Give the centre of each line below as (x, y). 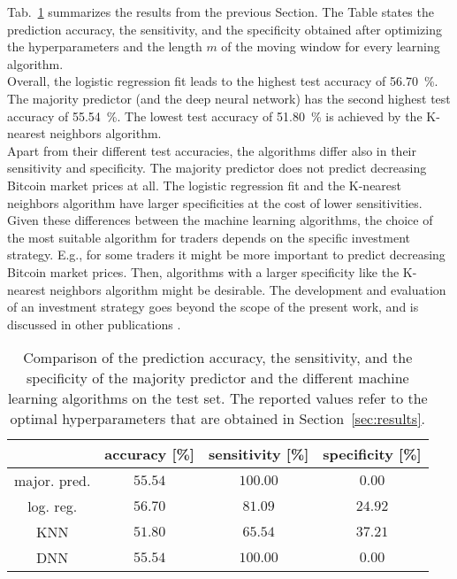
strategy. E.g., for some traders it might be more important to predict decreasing (226, 255)
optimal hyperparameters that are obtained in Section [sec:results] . (218, 419)
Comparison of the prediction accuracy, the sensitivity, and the (218, 358)
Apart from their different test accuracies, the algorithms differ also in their (212, 150)
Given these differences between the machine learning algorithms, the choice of (220, 220)
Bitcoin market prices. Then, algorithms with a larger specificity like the (203, 271)
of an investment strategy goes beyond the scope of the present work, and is (213, 307)
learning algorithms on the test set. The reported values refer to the (217, 398)
